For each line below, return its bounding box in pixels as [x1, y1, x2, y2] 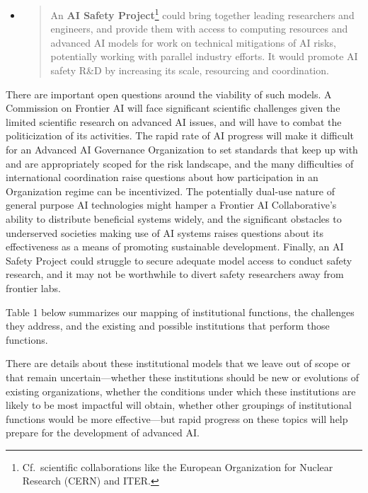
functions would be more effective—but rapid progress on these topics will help [6, 411, 348, 426]
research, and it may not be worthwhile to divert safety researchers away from [6, 267, 344, 282]
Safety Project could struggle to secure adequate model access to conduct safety [6, 253, 352, 267]
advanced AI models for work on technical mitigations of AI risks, [50, 35, 336, 50]
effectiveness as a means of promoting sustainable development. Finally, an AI [6, 239, 344, 254]
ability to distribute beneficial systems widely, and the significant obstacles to [6, 211, 342, 226]
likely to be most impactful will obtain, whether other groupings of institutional [6, 398, 352, 412]
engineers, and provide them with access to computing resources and [50, 21, 348, 36]
